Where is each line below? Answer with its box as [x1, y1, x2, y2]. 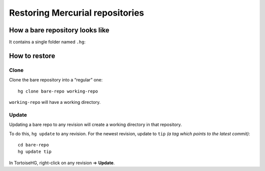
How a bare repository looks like [9, 26, 110, 34]
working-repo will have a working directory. [9, 99, 101, 105]
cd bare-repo [18, 142, 49, 147]
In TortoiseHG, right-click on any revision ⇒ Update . [9, 160, 115, 166]
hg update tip [18, 149, 52, 154]
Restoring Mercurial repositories [9, 7, 144, 18]
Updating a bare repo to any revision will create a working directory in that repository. [9, 122, 182, 127]
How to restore [9, 51, 55, 60]
